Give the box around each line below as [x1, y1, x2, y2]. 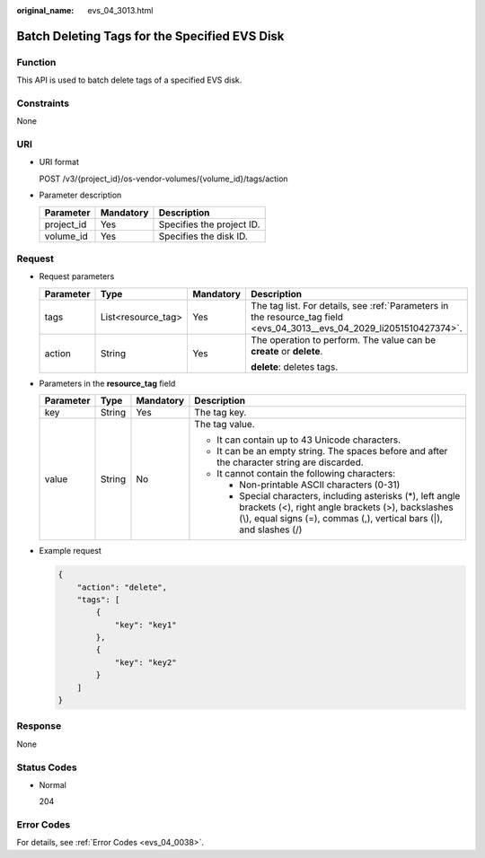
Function [16, 56, 57, 68]
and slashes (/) [239, 523, 303, 536]
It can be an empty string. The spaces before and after [216, 445, 448, 458]
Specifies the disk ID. [158, 230, 249, 242]
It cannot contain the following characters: [216, 468, 396, 480]
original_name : [16, 5, 75, 15]
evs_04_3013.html [87, 5, 154, 15]
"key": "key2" [114, 657, 177, 668]
